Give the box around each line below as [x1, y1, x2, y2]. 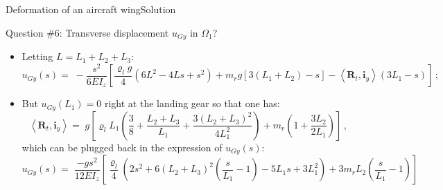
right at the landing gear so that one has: [104, 96, 280, 111]
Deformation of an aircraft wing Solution [6, 2, 176, 16]
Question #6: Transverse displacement [6, 25, 169, 39]
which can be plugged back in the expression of [21, 140, 223, 154]
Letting [21, 49, 53, 64]
